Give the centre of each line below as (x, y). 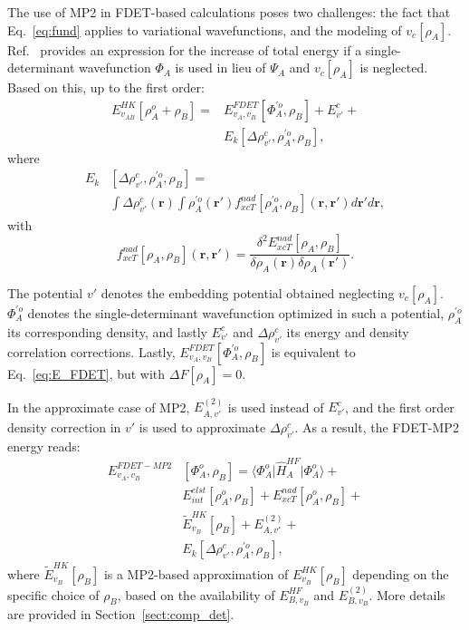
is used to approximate (202, 426)
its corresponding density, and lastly (107, 331)
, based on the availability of (196, 594)
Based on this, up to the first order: (106, 87)
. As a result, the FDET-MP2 (377, 426)
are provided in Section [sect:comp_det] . (121, 614)
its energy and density (348, 331)
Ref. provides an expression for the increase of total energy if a (185, 49)
